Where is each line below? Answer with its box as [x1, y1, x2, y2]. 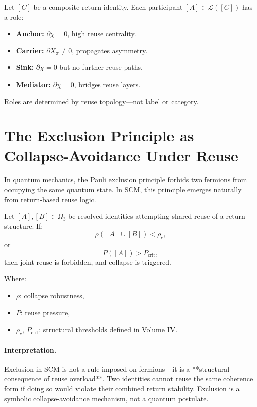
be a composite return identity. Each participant [33, 2, 183, 12]
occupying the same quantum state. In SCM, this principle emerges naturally [4, 184, 242, 195]
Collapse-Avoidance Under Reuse [4, 145, 238, 166]
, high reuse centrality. [67, 28, 136, 39]
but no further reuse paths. [59, 62, 143, 72]
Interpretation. [4, 344, 57, 355]
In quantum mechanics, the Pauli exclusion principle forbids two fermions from [4, 174, 247, 185]
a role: [4, 11, 24, 22]
